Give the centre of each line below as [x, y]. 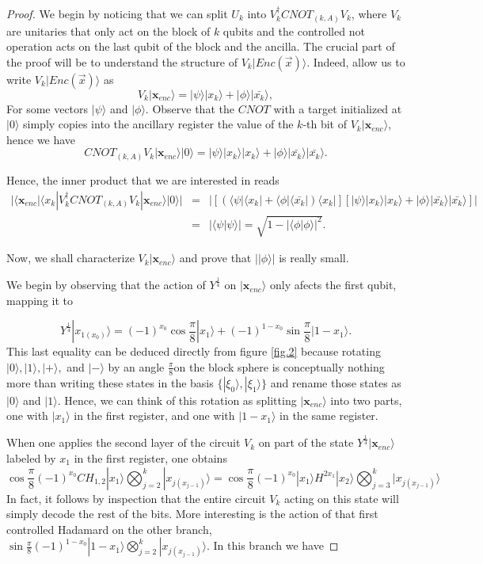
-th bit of [325, 124]
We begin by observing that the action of [106, 285]
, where [369, 13]
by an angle [136, 366]
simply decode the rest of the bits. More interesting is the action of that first [192, 514]
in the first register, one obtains [150, 457]
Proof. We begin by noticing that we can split [117, 13]
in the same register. [329, 415]
